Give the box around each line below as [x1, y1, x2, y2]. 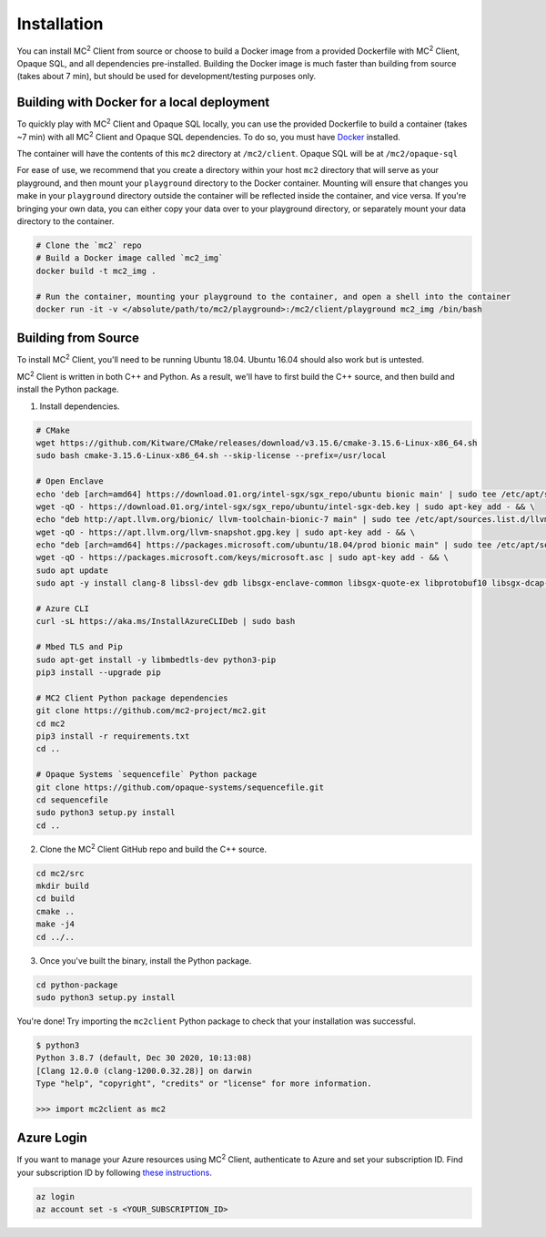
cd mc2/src [35, 868, 85, 878]
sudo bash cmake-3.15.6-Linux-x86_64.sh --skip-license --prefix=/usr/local [35, 451, 387, 461]
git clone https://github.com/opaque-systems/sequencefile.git [35, 782, 325, 792]
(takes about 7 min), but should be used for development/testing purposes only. [16, 71, 317, 82]
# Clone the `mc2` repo [35, 240, 143, 250]
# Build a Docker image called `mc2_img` [35, 253, 224, 263]
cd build [35, 894, 76, 904]
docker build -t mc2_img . [35, 265, 157, 276]
